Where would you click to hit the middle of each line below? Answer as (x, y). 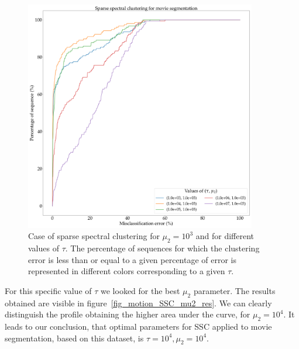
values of (44, 248)
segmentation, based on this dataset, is (74, 338)
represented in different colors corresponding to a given (127, 271)
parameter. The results (234, 290)
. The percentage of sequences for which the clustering (162, 248)
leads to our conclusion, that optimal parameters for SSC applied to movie (138, 326)
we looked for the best (140, 290)
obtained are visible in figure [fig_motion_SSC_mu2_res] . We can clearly (138, 303)
